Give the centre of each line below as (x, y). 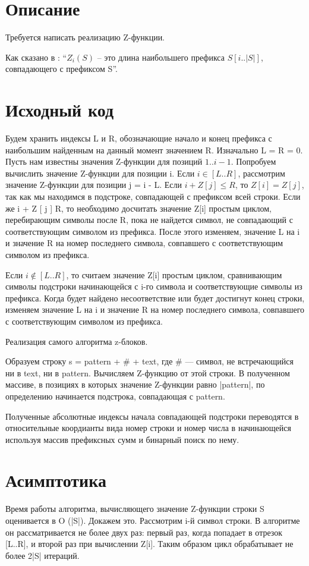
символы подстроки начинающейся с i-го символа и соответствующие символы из (154, 286)
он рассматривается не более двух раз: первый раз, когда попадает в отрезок (144, 532)
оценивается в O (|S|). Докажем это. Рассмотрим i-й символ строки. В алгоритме (153, 520)
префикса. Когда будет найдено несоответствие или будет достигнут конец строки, (155, 298)
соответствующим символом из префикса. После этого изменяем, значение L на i (153, 231)
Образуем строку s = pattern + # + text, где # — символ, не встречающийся (149, 361)
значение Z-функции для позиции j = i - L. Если (94, 185)
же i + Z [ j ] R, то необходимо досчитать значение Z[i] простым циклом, (138, 208)
